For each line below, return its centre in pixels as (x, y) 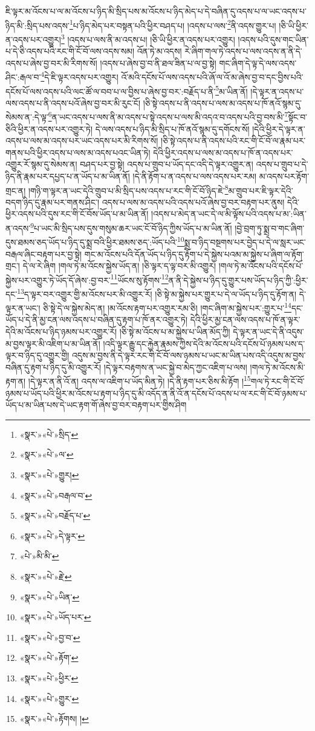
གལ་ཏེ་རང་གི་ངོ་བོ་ (278, 381)
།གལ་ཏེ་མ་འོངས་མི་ (278, 367)
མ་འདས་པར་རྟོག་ (284, 176)
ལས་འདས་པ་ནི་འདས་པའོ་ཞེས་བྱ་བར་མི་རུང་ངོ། (73, 102)
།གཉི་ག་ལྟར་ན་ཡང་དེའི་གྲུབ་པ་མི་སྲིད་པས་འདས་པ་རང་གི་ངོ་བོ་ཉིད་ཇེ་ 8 (128, 189)
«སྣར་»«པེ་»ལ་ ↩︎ (47, 454)
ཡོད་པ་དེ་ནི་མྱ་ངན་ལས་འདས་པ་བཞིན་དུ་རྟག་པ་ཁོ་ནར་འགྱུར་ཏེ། (96, 320)
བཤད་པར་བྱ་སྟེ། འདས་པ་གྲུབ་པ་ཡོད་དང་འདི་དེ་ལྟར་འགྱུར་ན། (167, 164)
